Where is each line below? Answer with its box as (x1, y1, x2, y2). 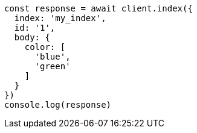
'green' (34, 61, 71, 71)
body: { (14, 32, 50, 42)
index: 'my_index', (14, 13, 106, 23)
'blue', (34, 52, 71, 61)
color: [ (24, 42, 66, 52)
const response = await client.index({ (4, 4, 193, 13)
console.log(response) (4, 100, 112, 110)
